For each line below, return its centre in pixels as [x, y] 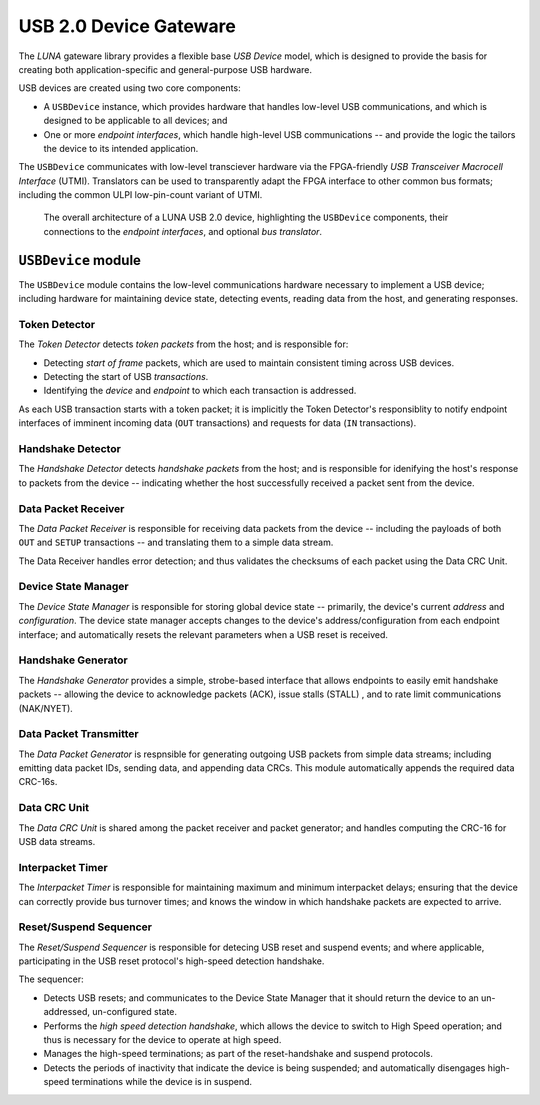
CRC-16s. [38, 782]
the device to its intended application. [121, 148]
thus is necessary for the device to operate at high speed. [162, 1039]
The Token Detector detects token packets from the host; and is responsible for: [183, 344]
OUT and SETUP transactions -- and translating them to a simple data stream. [176, 542]
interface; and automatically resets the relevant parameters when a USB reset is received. [203, 634]
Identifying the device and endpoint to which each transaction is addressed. [200, 391]
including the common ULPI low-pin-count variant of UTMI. [140, 195]
